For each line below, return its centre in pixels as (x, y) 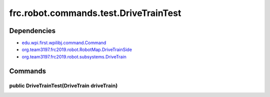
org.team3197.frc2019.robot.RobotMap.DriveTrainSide (77, 49)
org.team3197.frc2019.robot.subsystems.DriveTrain (74, 56)
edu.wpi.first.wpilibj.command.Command (64, 43)
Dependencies (32, 31)
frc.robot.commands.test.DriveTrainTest (95, 13)
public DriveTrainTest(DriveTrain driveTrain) (63, 85)
